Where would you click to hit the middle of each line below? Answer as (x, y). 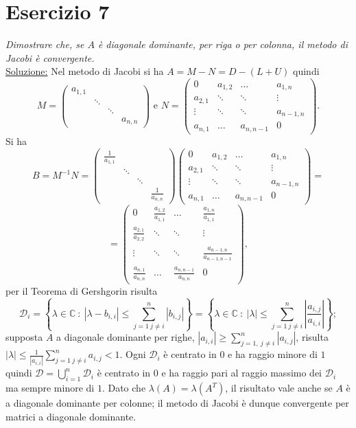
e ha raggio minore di (273, 354)
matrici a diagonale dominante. (71, 416)
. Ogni (133, 354)
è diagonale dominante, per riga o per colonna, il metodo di (223, 44)
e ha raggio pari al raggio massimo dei (242, 373)
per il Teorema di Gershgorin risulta (82, 290)
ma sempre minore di (50, 388)
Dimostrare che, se (45, 44)
